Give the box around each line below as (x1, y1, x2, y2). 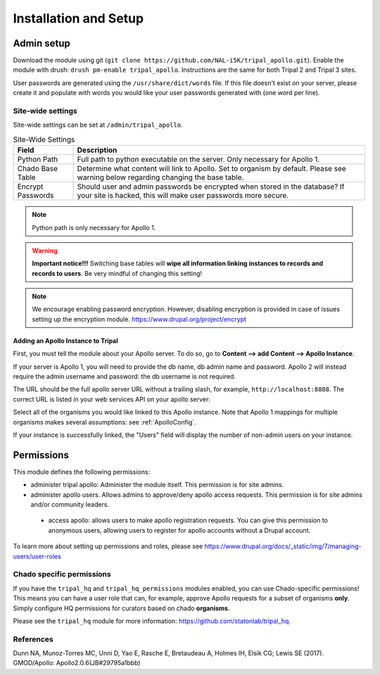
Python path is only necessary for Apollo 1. (32, 223, 156, 232)
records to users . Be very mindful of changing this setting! (32, 269, 203, 277)
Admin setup (13, 37, 70, 49)
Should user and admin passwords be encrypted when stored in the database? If (77, 182, 345, 191)
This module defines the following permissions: (13, 467, 151, 476)
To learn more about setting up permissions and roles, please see (13, 542, 203, 550)
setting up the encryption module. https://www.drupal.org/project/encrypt (32, 315, 246, 323)
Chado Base (17, 164, 58, 174)
